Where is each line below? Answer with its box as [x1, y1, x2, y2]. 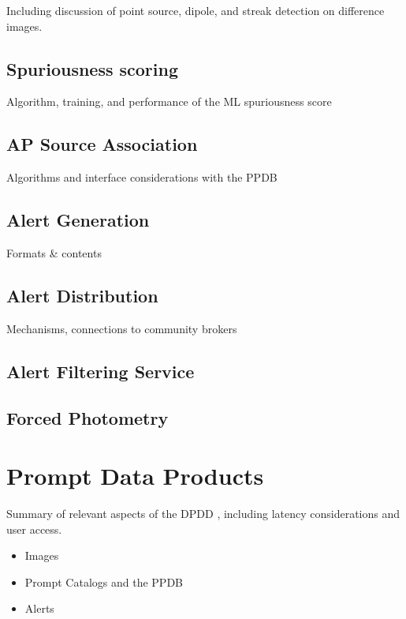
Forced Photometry [6, 405, 169, 430]
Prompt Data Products [6, 460, 264, 492]
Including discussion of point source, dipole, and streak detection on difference [6, 2, 385, 18]
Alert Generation [6, 208, 150, 232]
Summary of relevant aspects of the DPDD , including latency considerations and [6, 505, 400, 522]
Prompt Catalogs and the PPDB [24, 573, 184, 590]
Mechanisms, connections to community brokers [6, 320, 237, 336]
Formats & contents [6, 244, 102, 261]
